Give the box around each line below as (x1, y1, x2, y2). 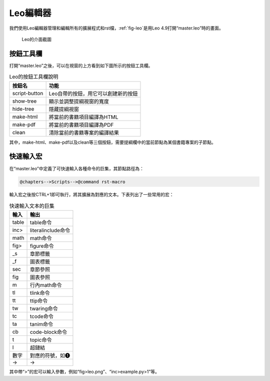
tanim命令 (29, 321, 53, 328)
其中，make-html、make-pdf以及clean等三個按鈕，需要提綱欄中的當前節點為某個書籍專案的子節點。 (9, 139, 216, 145)
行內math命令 (29, 282, 62, 289)
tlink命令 (29, 289, 50, 296)
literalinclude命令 (29, 227, 70, 234)
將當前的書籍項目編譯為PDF (48, 121, 114, 128)
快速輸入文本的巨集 (9, 203, 55, 210)
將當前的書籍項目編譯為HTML (48, 113, 118, 120)
